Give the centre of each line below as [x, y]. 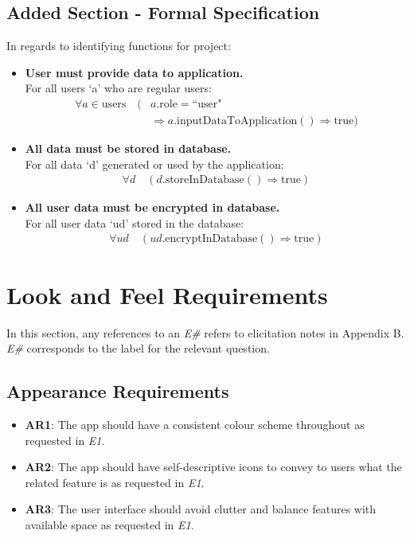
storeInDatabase [205, 180]
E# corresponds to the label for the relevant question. [138, 348]
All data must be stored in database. [128, 148]
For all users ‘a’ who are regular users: [118, 88]
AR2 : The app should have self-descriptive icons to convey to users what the [213, 467]
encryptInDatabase [211, 239]
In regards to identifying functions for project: [119, 46]
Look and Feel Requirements [167, 294]
